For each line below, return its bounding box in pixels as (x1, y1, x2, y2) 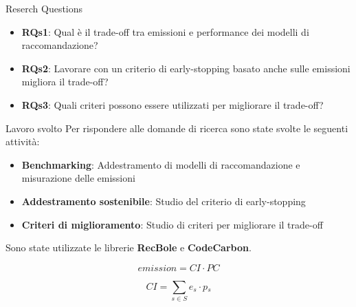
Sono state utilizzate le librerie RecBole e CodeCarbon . (5, 240, 252, 255)
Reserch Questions (5, 1, 83, 15)
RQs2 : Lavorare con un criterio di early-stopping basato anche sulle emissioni (21, 61, 351, 75)
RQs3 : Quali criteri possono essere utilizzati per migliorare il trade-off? (21, 97, 324, 112)
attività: (5, 134, 40, 149)
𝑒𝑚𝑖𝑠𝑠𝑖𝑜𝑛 (137, 263, 177, 273)
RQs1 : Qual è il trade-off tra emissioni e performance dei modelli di (21, 24, 309, 39)
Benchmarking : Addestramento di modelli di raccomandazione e (21, 157, 300, 171)
